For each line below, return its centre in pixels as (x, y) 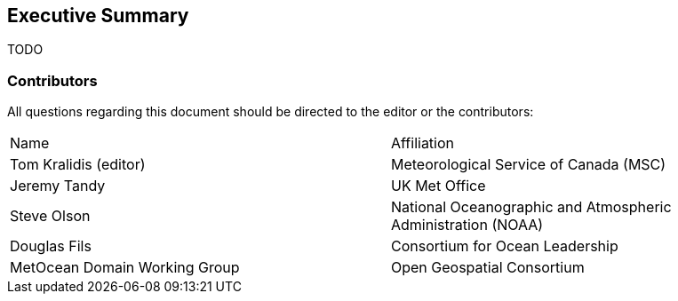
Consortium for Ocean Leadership (505, 246)
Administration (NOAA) (467, 225)
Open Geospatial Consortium (488, 268)
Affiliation (423, 143)
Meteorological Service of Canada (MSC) (529, 165)
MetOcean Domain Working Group (125, 268)
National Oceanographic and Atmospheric (531, 207)
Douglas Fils (51, 246)
